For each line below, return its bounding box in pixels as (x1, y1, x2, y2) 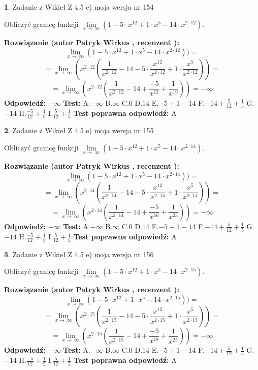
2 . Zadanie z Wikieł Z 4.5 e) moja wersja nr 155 (4, 125, 154, 136)
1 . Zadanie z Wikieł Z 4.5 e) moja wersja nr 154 (4, 2, 154, 12)
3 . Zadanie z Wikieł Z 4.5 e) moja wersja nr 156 (4, 249, 154, 259)
